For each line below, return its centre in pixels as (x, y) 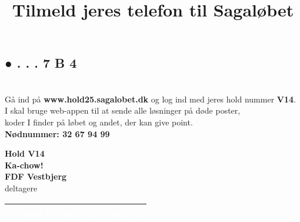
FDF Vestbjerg (36, 176)
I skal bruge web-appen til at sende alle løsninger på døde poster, (123, 110)
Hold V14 (25, 153)
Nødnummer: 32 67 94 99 (57, 133)
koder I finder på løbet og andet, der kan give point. (99, 122)
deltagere (21, 188)
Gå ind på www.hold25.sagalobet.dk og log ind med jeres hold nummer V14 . (150, 99)
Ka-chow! (24, 165)
